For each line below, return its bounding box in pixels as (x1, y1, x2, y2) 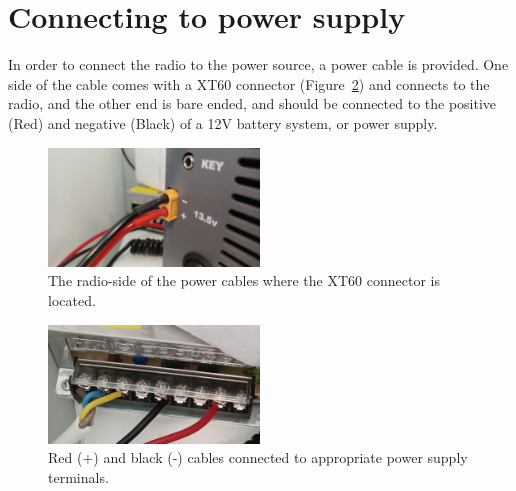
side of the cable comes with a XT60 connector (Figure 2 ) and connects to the (8, 73, 490, 94)
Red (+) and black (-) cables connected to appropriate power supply (48, 447, 468, 468)
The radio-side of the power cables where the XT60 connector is (48, 270, 440, 291)
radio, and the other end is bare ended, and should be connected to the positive (8, 93, 497, 114)
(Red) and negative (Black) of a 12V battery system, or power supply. (8, 112, 438, 133)
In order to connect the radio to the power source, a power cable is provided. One (8, 54, 509, 75)
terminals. (48, 466, 109, 487)
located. (48, 289, 96, 310)
